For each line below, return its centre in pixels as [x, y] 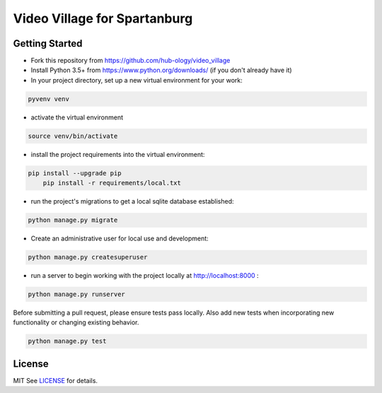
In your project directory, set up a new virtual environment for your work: [137, 80]
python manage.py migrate [73, 220]
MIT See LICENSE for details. [56, 380]
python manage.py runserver [76, 294]
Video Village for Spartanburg [103, 18]
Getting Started [48, 43]
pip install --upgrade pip [75, 173]
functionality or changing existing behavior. [76, 322]
